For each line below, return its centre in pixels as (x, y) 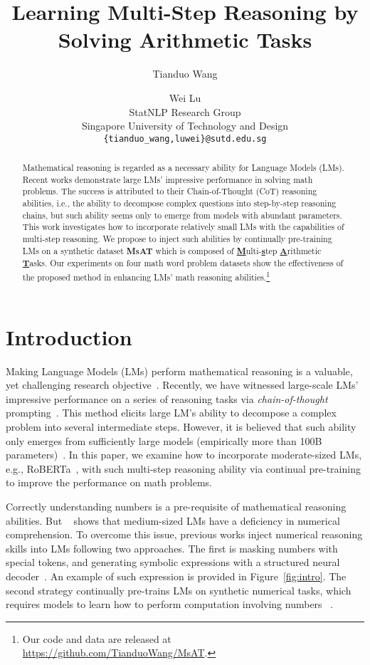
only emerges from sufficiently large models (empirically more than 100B (164, 440)
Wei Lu (185, 97)
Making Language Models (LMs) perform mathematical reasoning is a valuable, (179, 371)
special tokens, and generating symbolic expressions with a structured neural (173, 562)
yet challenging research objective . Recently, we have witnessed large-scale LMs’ (182, 385)
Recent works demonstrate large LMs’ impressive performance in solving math (168, 179)
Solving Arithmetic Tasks (185, 40)
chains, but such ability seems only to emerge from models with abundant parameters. (182, 215)
